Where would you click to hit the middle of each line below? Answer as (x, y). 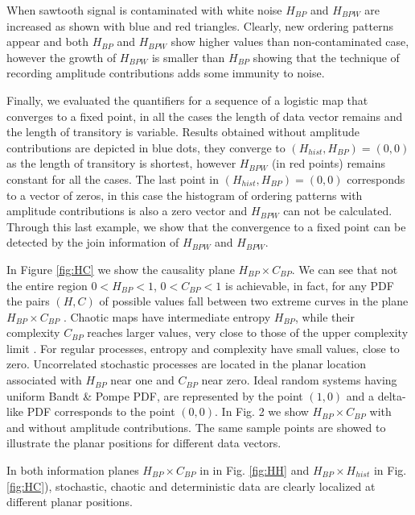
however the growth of (62, 57)
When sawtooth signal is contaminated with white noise (144, 10)
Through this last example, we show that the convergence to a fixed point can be (206, 226)
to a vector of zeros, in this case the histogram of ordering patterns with (185, 195)
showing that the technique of (326, 57)
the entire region (47, 285)
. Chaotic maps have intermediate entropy (167, 316)
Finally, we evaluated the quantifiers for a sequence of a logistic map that (187, 100)
